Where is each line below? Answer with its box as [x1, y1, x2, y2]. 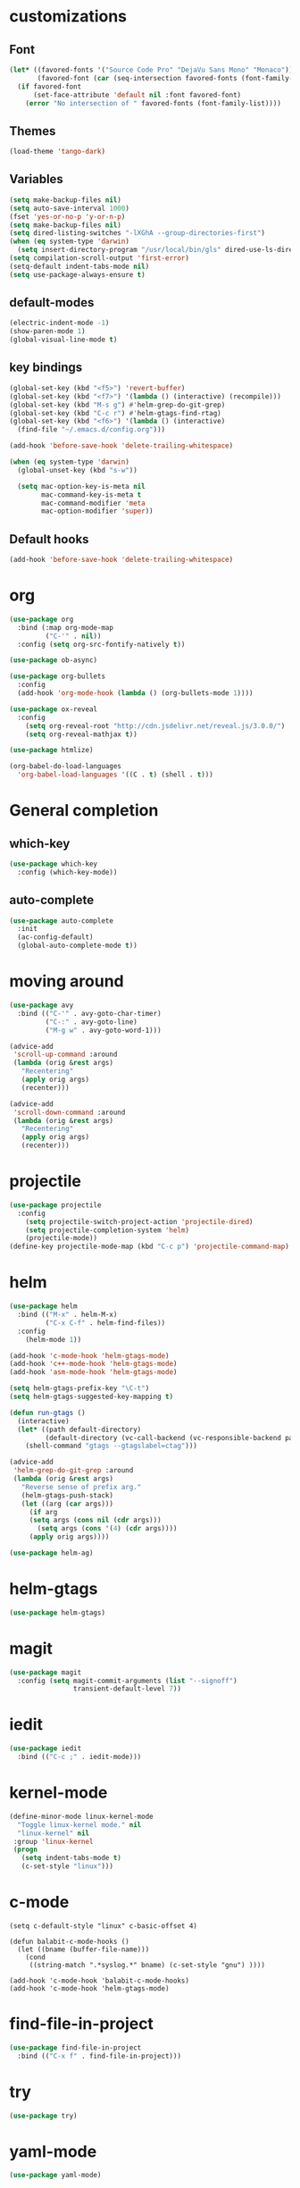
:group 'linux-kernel [12, 1837, 94, 1846]
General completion [9, 801, 159, 821]
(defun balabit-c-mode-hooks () [9, 1937, 129, 1946]
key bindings [9, 360, 83, 375]
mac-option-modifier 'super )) [41, 507, 154, 516]
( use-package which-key [9, 859, 98, 868]
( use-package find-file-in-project [9, 2043, 142, 2052]
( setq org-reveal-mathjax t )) [25, 730, 138, 739]
